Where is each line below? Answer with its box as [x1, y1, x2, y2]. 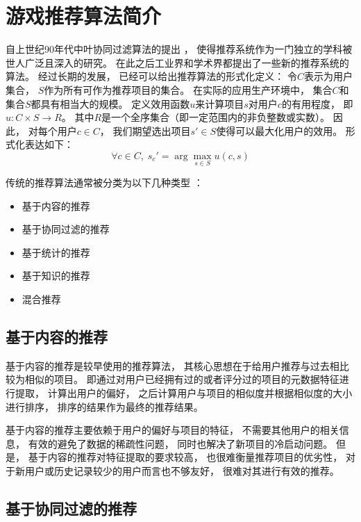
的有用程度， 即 [281, 96, 353, 111]
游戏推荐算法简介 [6, 1, 162, 30]
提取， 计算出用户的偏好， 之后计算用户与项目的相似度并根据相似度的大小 [15, 386, 353, 400]
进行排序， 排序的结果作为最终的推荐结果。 [6, 399, 203, 414]
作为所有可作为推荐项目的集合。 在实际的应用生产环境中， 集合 [44, 82, 333, 97]
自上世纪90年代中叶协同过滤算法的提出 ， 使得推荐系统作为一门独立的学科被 [6, 42, 353, 56]
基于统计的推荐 [22, 245, 90, 259]
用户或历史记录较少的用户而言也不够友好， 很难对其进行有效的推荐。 [24, 464, 339, 478]
